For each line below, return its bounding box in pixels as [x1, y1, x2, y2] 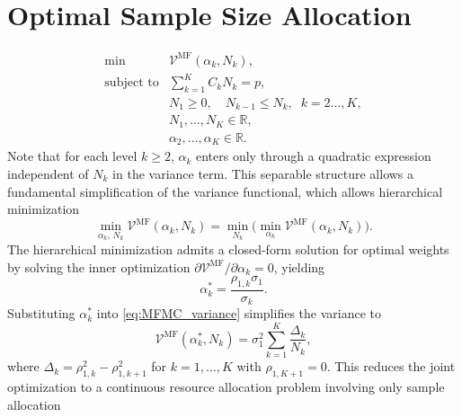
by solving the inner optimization [7, 257, 191, 276]
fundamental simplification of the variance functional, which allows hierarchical [7, 182, 443, 200]
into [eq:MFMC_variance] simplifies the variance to [96, 304, 381, 323]
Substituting [7, 304, 76, 323]
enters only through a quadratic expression [196, 146, 431, 165]
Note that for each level [7, 146, 138, 165]
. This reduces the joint [326, 357, 456, 376]
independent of [7, 164, 89, 183]
